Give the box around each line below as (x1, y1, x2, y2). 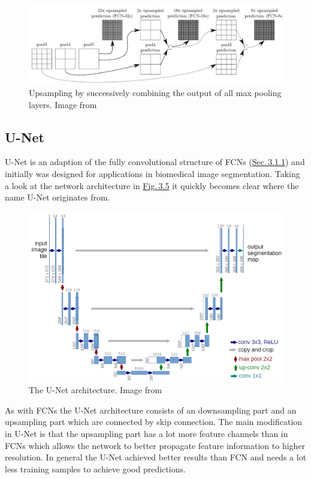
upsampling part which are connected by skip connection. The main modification (5, 415, 303, 428)
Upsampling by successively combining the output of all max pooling (29, 86, 282, 99)
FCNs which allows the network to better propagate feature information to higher (5, 439, 306, 451)
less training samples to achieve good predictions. (5, 462, 186, 475)
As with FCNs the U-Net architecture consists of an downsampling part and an (5, 403, 297, 416)
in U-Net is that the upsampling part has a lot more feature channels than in (5, 427, 288, 440)
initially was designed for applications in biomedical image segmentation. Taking (5, 167, 300, 180)
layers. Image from (29, 98, 97, 110)
